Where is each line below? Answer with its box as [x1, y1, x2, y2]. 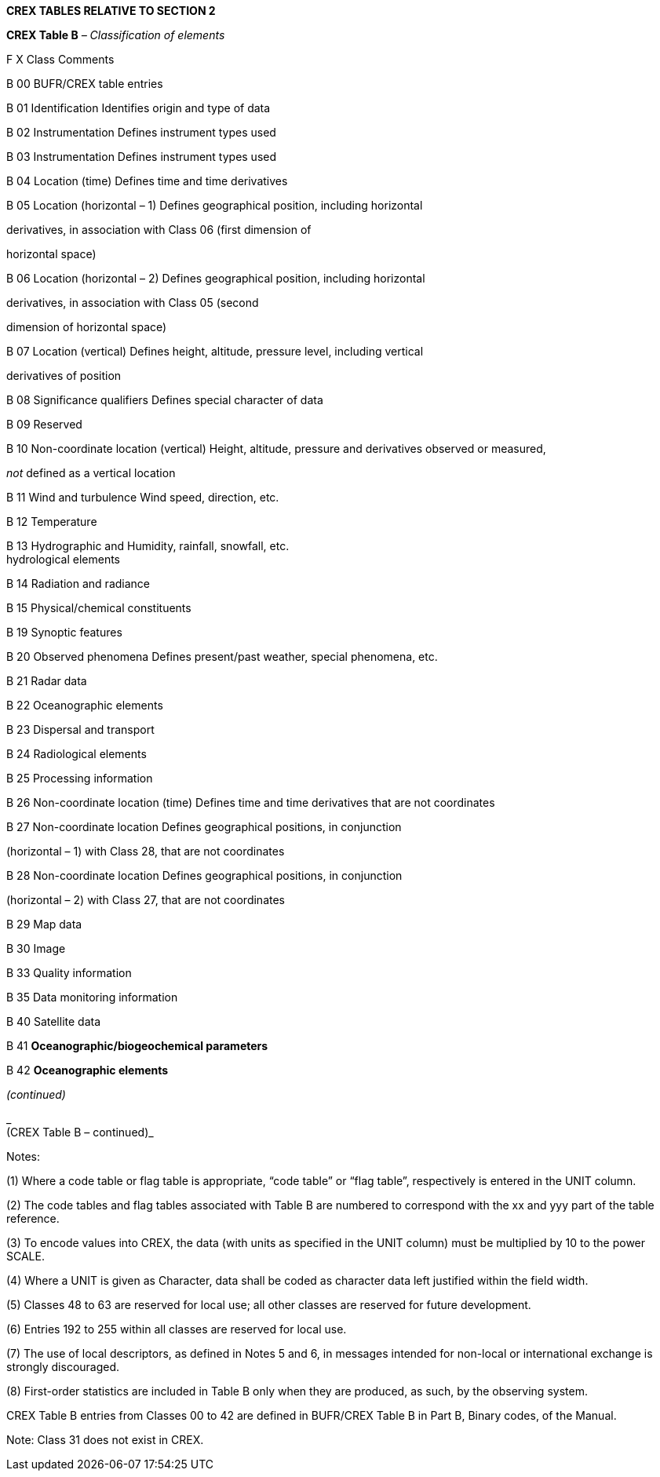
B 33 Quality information [6, 966, 132, 979]
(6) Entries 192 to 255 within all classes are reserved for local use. [6, 1322, 347, 1336]
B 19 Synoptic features [6, 625, 122, 639]
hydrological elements [6, 553, 121, 566]
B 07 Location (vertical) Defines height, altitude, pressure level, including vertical [6, 345, 424, 358]
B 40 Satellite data [6, 1015, 101, 1028]
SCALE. [6, 1249, 45, 1263]
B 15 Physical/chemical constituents [6, 601, 191, 615]
